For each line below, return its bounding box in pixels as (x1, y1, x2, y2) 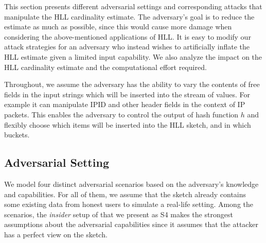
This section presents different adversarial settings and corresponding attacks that (4, 1, 262, 11)
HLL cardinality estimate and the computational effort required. (4, 61, 207, 72)
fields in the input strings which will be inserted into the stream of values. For (4, 89, 250, 99)
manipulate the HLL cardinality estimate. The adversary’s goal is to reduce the (4, 11, 255, 22)
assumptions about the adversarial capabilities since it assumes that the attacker (4, 219, 258, 230)
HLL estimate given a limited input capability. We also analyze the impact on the (4, 51, 262, 62)
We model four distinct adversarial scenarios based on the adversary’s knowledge (4, 178, 259, 189)
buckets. (4, 129, 30, 140)
